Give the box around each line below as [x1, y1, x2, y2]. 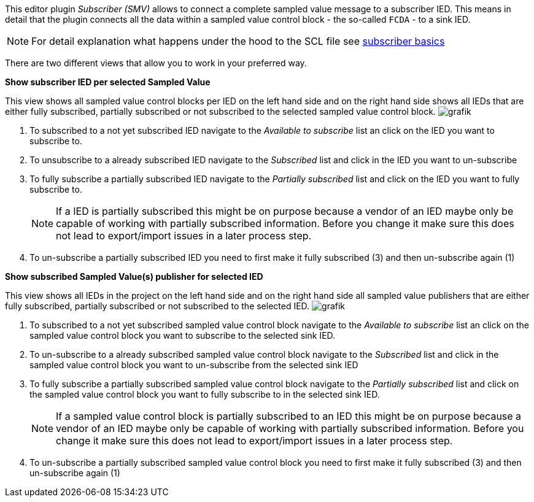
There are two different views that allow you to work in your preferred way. [5, 58, 307, 68]
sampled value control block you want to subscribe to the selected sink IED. [29, 330, 336, 341]
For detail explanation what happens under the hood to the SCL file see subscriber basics [31, 35, 445, 47]
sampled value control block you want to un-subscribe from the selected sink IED [29, 360, 358, 370]
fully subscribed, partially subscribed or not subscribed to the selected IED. [5, 301, 310, 311]
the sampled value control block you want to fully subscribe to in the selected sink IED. [29, 389, 380, 400]
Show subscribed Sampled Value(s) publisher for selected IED [5, 271, 263, 282]
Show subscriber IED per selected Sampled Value [5, 77, 211, 87]
